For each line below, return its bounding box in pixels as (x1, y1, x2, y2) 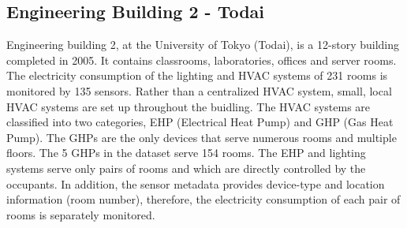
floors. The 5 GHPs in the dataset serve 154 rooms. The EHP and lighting (6, 144, 366, 161)
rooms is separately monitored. (6, 206, 155, 222)
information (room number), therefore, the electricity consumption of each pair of (6, 191, 401, 207)
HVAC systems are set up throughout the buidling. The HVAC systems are (6, 98, 371, 114)
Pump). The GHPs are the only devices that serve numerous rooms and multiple (6, 129, 397, 145)
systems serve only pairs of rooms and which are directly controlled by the (6, 159, 366, 176)
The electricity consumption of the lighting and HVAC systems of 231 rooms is (6, 67, 388, 84)
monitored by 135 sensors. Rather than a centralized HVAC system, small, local (6, 82, 392, 99)
